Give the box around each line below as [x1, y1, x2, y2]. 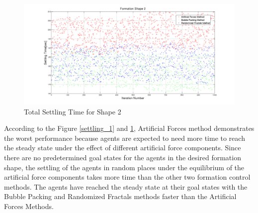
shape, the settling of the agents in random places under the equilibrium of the [4, 162, 245, 172]
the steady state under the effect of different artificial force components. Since [4, 142, 241, 153]
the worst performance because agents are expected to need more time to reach [4, 132, 245, 143]
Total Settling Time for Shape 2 [24, 106, 121, 116]
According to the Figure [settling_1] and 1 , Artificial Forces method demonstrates [4, 123, 255, 133]
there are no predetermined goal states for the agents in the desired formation [4, 152, 241, 163]
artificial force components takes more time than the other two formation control [4, 172, 251, 182]
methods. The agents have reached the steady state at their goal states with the [4, 181, 248, 192]
